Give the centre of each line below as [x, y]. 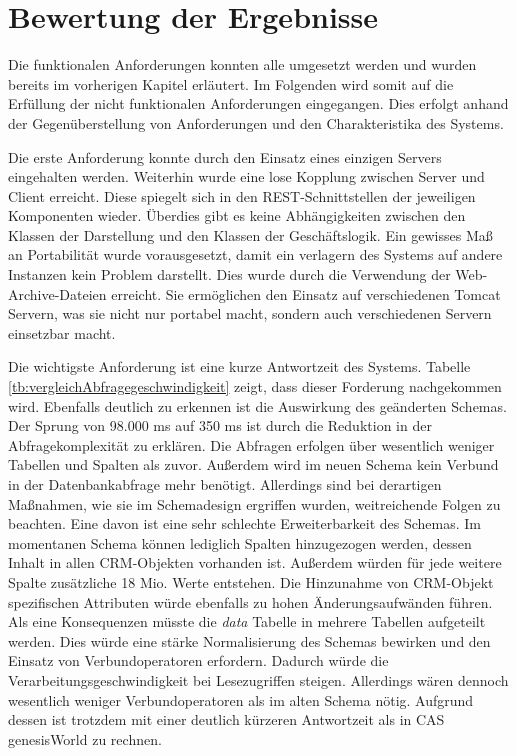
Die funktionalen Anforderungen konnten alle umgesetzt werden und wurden [242, 64]
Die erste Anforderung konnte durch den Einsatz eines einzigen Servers [225, 156]
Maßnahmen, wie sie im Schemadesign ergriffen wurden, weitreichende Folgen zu [254, 503]
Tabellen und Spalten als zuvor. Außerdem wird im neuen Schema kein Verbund [253, 464]
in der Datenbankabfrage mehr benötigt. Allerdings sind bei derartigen [225, 484]
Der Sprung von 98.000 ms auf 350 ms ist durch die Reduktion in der [220, 425]
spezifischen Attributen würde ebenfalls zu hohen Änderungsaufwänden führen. [250, 601]
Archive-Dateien [57, 293]
